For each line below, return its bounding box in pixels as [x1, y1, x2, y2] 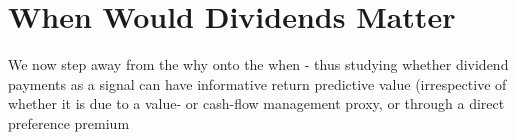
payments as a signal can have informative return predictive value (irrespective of [8, 73, 507, 94]
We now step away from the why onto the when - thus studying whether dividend [8, 54, 509, 75]
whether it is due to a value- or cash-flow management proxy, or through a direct [8, 93, 505, 114]
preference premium [8, 112, 130, 133]
